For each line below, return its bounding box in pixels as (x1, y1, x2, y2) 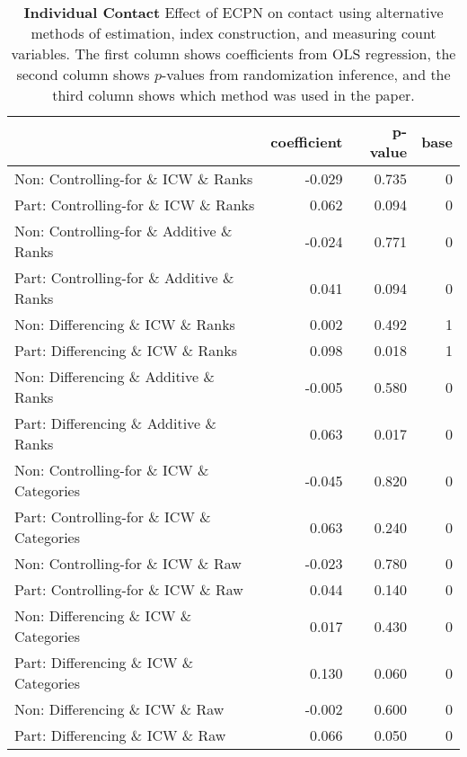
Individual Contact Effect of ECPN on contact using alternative (23, 2, 444, 22)
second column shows (16, 64, 150, 85)
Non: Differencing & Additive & (14, 366, 215, 387)
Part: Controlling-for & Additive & (14, 267, 234, 288)
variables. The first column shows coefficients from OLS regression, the (11, 43, 456, 64)
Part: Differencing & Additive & (14, 413, 216, 433)
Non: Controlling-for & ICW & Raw (14, 553, 242, 574)
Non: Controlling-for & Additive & (14, 220, 233, 241)
